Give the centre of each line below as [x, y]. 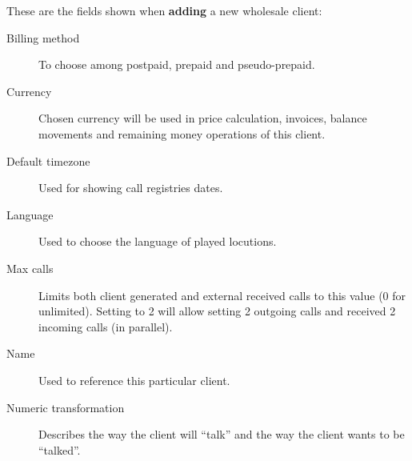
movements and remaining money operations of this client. [182, 133]
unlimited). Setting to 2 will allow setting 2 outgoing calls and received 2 [217, 311]
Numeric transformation [66, 407]
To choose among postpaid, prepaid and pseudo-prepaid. [177, 64]
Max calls [30, 268]
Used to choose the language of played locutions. [158, 241]
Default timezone [48, 160]
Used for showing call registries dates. [131, 188]
